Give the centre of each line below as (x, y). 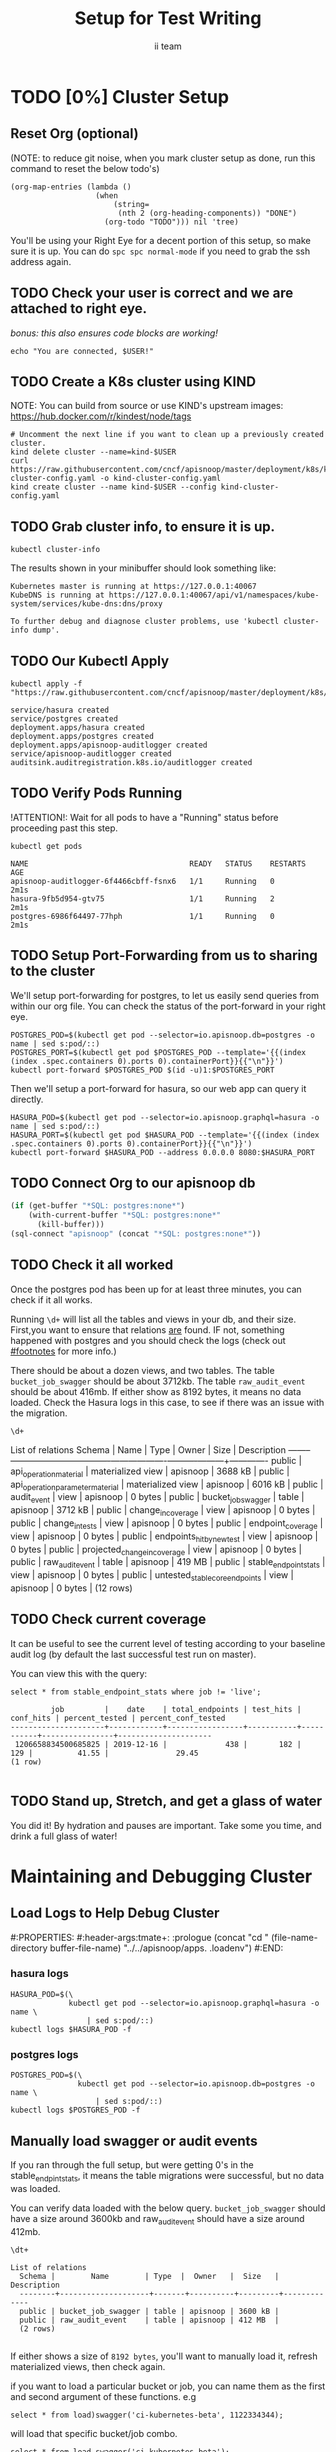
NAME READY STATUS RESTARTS (158, 863)
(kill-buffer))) (70, 1225)
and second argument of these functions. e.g (103, 2396)
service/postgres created (64, 719)
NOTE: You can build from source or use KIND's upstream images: (147, 406)
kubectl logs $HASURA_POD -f (71, 2029)
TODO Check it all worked (92, 1265)
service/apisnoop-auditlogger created (91, 754)
